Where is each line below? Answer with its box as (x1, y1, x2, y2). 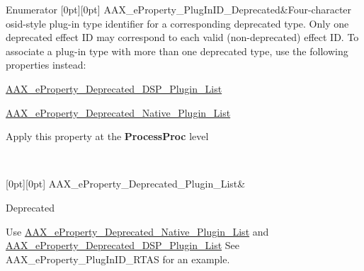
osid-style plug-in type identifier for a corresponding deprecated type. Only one (6, 16, 349, 30)
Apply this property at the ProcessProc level (6, 129, 209, 144)
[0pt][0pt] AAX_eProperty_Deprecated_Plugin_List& (6, 176, 246, 191)
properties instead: (6, 57, 86, 72)
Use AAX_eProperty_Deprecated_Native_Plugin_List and (6, 224, 269, 238)
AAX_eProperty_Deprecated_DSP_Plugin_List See (6, 238, 240, 253)
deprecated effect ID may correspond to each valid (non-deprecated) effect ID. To (6, 30, 359, 45)
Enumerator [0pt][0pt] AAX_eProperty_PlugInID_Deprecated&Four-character (6, 2, 352, 16)
